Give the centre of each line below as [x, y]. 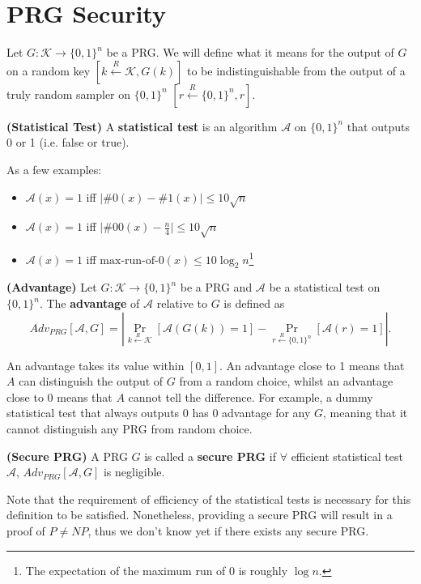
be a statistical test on [325, 287]
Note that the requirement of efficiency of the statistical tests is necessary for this [209, 499]
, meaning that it [366, 413]
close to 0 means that [60, 396]
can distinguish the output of [91, 381]
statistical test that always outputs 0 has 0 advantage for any [159, 413]
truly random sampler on [69, 94]
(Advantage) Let [52, 287]
